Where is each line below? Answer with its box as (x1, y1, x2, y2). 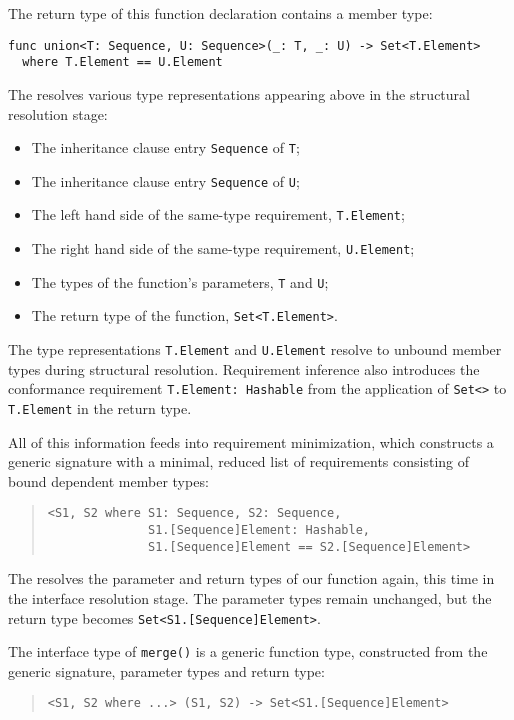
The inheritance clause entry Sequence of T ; (31, 137, 300, 158)
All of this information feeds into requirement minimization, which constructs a (8, 431, 494, 452)
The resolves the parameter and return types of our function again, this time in (8, 568, 495, 589)
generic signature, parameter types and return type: (8, 660, 325, 681)
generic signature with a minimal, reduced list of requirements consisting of (8, 451, 470, 472)
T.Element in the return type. (8, 397, 192, 418)
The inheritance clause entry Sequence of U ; (31, 170, 300, 191)
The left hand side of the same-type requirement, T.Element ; (31, 204, 405, 225)
